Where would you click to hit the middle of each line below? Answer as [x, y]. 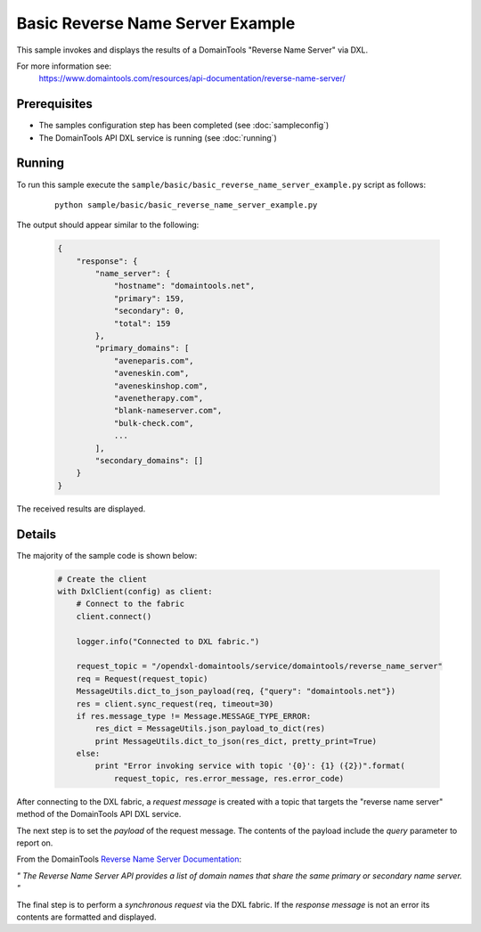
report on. [35, 843]
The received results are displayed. [81, 509]
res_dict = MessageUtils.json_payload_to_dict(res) [210, 729]
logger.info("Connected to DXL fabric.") [168, 641]
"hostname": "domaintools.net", [184, 286]
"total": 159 [142, 323]
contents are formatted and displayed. [86, 917]
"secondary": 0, [149, 311]
